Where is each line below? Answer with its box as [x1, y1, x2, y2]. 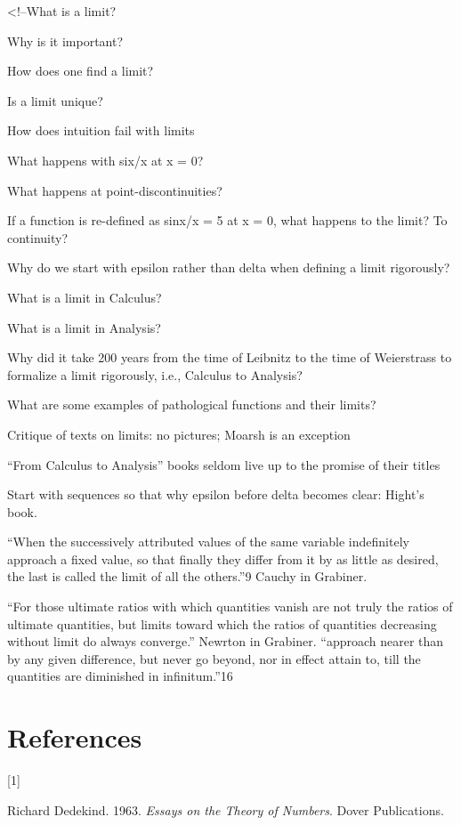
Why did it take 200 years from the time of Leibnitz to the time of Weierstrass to [7, 348, 452, 367]
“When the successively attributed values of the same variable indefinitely [7, 532, 409, 551]
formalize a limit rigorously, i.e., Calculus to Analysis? [7, 365, 303, 384]
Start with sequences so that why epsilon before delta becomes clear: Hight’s [7, 485, 425, 504]
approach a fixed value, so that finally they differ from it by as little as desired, [7, 549, 439, 568]
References [7, 719, 142, 756]
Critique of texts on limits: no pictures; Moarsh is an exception [7, 425, 351, 443]
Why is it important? [7, 31, 124, 50]
